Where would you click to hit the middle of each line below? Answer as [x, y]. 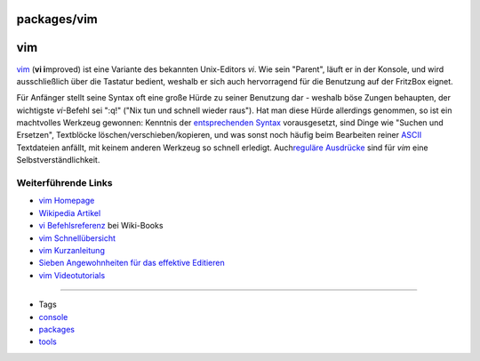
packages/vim [57, 19]
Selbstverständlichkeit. [58, 160]
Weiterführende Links [64, 183]
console [53, 317]
